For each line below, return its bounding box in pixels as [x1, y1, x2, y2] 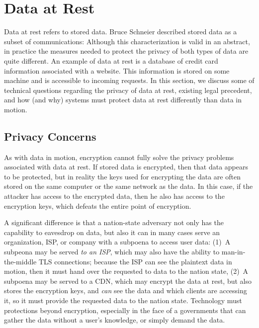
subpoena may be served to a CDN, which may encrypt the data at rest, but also [4, 275, 252, 286]
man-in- [221, 246, 246, 257]
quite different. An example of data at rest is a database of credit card [4, 55, 218, 66]
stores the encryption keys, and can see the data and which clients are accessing [4, 285, 247, 296]
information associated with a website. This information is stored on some [4, 65, 230, 76]
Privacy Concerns [4, 128, 96, 144]
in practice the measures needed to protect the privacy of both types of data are [4, 46, 249, 56]
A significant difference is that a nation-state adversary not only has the [4, 217, 224, 228]
